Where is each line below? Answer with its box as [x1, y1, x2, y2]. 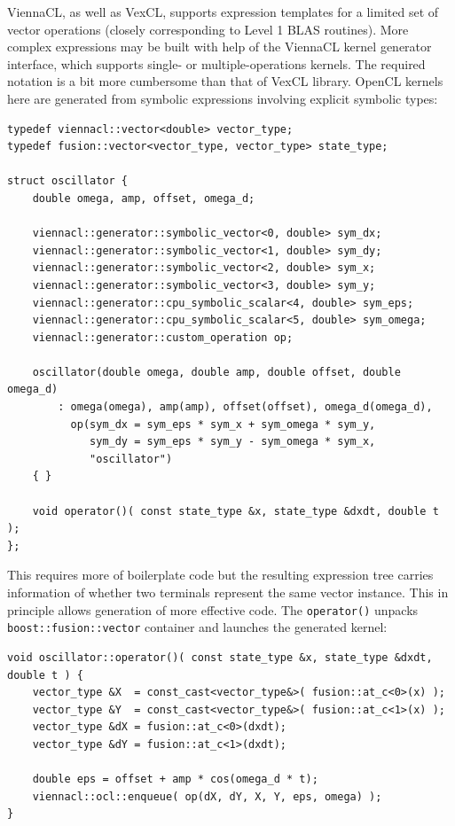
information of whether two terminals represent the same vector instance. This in [7, 583, 449, 601]
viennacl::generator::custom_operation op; [32, 331, 294, 344]
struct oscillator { [7, 175, 129, 188]
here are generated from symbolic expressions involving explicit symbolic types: [7, 89, 438, 107]
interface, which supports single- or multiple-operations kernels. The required [7, 54, 426, 73]
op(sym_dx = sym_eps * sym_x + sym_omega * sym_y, [70, 417, 376, 431]
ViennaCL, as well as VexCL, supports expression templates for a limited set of [7, 3, 439, 20]
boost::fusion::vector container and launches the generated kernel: [7, 618, 388, 636]
